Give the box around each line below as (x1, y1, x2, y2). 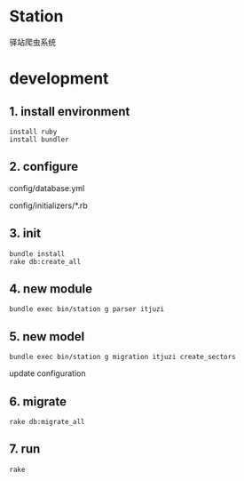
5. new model (9, 329, 85, 344)
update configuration (9, 368, 86, 379)
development (9, 68, 109, 89)
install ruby (9, 127, 58, 136)
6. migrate (9, 394, 67, 409)
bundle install (9, 249, 66, 259)
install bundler (9, 135, 69, 144)
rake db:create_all (9, 257, 82, 266)
